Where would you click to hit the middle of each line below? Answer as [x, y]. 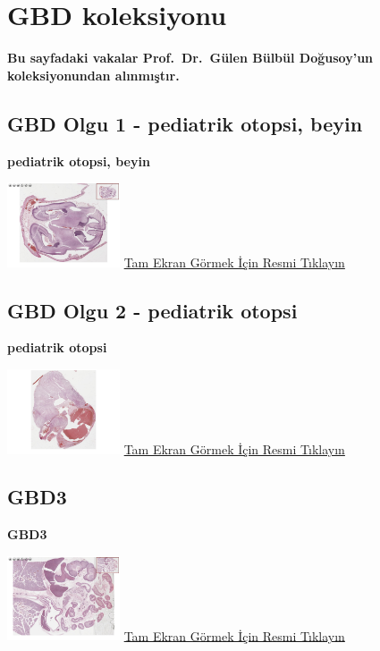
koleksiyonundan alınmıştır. [93, 75]
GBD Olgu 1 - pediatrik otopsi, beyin [185, 123]
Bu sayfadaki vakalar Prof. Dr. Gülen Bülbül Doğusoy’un [190, 58]
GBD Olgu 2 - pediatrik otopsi [152, 310]
